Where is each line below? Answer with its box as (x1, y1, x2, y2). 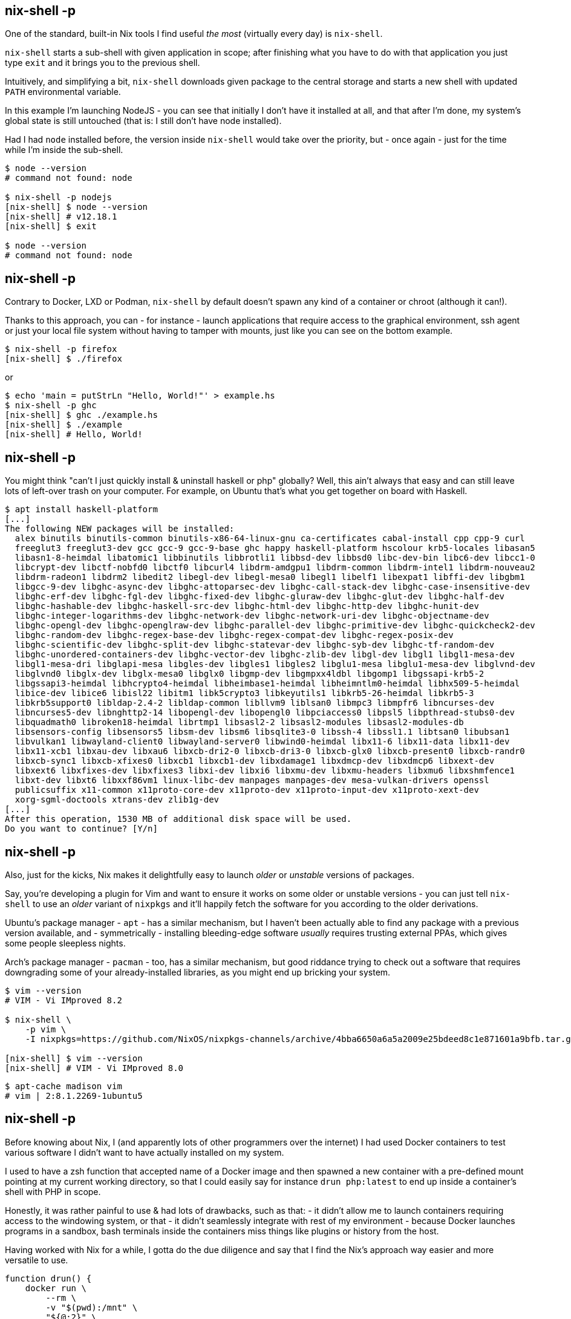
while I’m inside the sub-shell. (5, 145, 123, 155)
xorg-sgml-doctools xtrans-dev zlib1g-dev (15, 795, 220, 805)
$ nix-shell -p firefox (5, 344, 117, 354)
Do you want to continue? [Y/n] (5, 824, 158, 834)
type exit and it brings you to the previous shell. (5, 57, 200, 68)
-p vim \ (25, 1024, 67, 1034)
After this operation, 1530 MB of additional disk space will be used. (5, 814, 352, 824)
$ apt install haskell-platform (5, 504, 158, 515)
